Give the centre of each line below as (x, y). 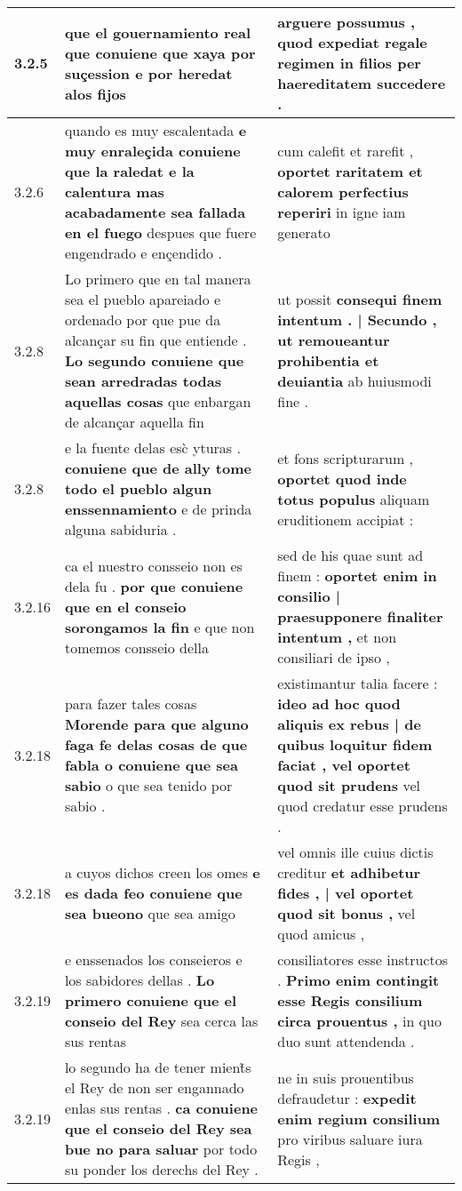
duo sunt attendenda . (346, 1041)
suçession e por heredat (148, 73)
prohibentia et (328, 360)
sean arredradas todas (143, 381)
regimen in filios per (349, 63)
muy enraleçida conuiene (152, 151)
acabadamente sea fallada (155, 212)
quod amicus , (321, 934)
